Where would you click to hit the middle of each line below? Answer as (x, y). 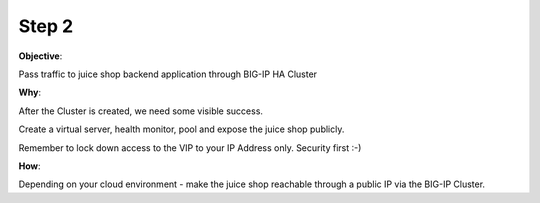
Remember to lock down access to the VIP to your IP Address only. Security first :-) (190, 147)
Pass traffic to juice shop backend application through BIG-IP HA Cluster (168, 74)
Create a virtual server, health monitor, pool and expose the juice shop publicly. (181, 129)
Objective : (40, 56)
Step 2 (46, 26)
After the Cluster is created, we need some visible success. (141, 111)
